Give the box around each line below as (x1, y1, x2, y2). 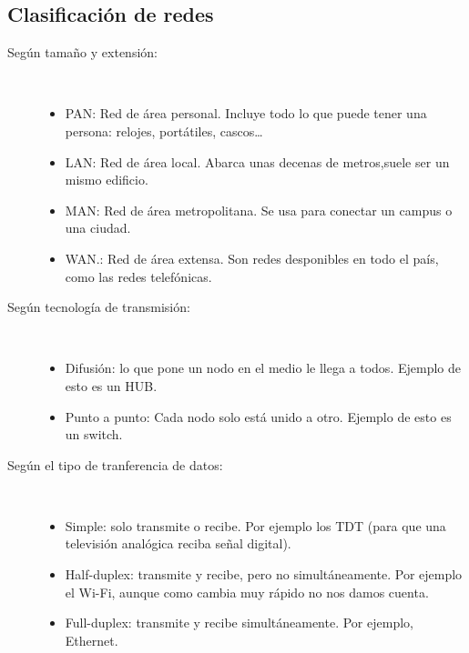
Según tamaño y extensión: (7, 43, 158, 62)
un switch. (65, 425, 123, 444)
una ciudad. (65, 218, 131, 237)
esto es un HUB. (65, 376, 158, 395)
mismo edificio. (65, 170, 148, 189)
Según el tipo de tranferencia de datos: (7, 455, 223, 474)
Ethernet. (65, 630, 118, 649)
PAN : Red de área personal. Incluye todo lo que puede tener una (65, 104, 427, 123)
